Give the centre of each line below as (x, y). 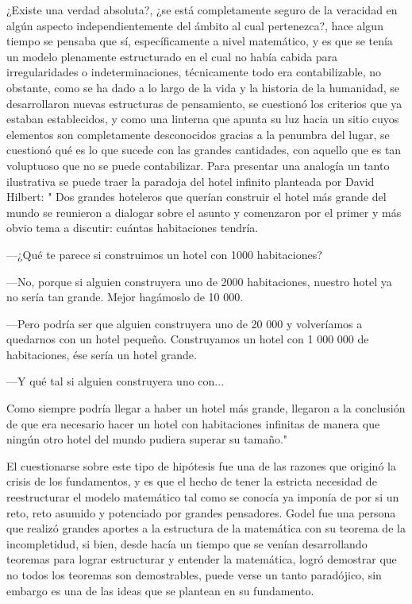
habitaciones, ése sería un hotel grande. (102, 354)
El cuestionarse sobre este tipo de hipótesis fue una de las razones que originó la (201, 465)
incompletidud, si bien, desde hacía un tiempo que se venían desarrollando (187, 543)
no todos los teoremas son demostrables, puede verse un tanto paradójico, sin (194, 575)
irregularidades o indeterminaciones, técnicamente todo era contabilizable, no (194, 72)
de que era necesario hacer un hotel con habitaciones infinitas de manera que (193, 423)
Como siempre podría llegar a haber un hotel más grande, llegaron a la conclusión (206, 408)
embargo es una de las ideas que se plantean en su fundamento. (160, 590)
